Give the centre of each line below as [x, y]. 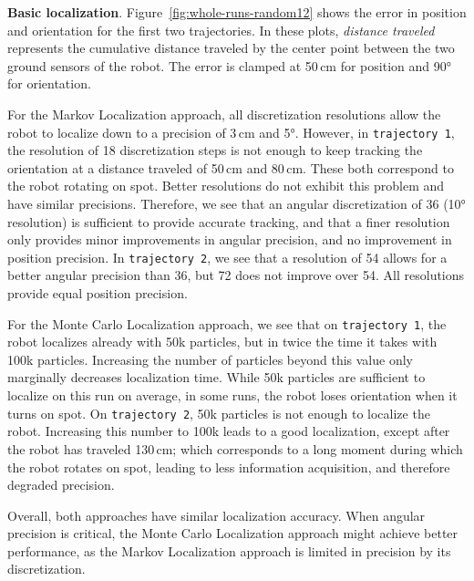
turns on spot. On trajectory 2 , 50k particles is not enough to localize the [219, 413]
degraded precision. [61, 485]
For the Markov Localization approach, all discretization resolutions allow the [224, 114]
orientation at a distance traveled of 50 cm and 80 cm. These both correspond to [231, 167]
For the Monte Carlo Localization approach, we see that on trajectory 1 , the [227, 323]
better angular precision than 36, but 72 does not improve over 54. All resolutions [236, 275]
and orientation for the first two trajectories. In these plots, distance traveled [221, 30]
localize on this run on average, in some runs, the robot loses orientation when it [232, 395]
